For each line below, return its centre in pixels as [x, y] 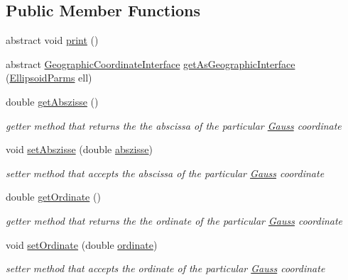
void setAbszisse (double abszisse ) [80, 149]
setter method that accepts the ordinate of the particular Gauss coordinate [165, 268]
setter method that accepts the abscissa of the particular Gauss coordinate [165, 173]
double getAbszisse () [52, 101]
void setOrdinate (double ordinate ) [82, 244]
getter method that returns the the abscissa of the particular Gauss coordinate [174, 125]
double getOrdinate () [53, 197]
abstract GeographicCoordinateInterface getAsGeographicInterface [151, 63]
